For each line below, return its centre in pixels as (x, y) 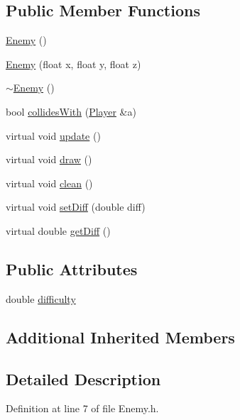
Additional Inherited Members (120, 337)
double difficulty (41, 298)
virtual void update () (53, 135)
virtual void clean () (49, 183)
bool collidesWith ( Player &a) (71, 111)
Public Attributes (72, 269)
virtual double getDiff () (58, 230)
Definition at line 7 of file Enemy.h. (82, 408)
